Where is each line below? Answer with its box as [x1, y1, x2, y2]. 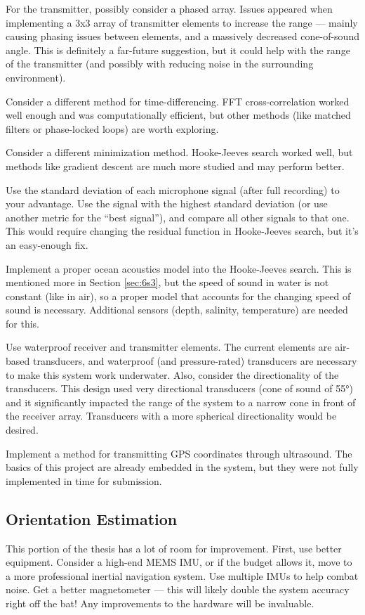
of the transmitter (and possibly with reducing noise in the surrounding [6, 56, 314, 71]
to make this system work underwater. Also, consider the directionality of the [6, 367, 339, 382]
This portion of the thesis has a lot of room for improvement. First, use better [6, 540, 342, 555]
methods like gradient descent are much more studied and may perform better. [6, 158, 345, 173]
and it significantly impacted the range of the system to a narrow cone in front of [6, 394, 356, 409]
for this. [6, 316, 39, 330]
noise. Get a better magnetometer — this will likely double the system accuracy [6, 582, 350, 597]
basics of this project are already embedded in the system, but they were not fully [6, 460, 359, 474]
